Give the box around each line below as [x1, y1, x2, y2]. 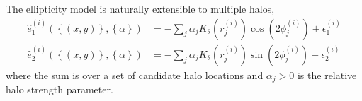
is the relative [297, 67, 357, 82]
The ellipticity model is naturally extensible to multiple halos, [6, 1, 275, 16]
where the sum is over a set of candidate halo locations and [6, 67, 264, 82]
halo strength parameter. [6, 82, 113, 97]
